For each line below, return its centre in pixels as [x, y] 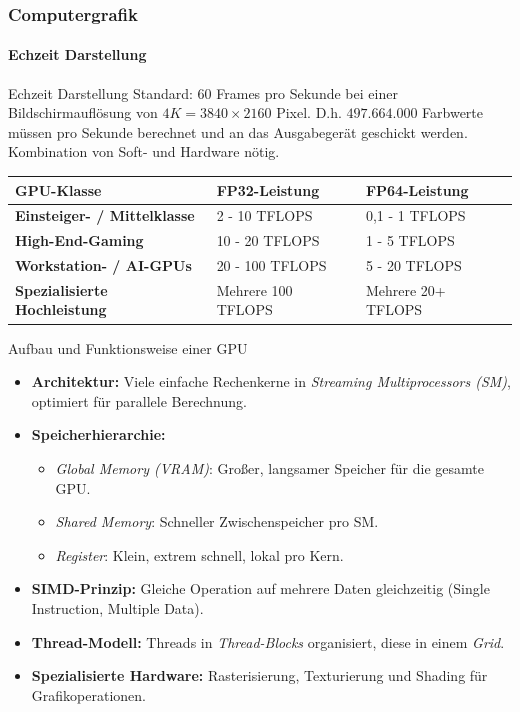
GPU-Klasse [58, 189]
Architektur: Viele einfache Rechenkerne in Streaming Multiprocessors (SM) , [271, 381]
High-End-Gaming [79, 240]
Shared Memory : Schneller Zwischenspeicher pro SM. [217, 521]
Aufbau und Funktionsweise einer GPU [128, 347]
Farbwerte [453, 112]
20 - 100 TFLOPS [271, 265]
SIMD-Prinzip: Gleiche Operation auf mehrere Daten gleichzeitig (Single [260, 588]
